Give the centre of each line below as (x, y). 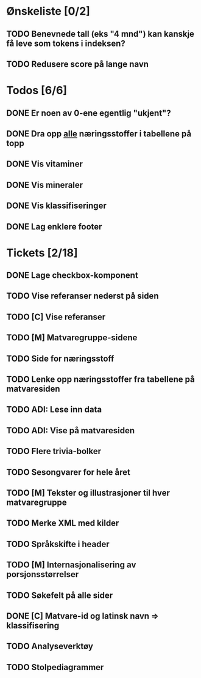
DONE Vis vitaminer (45, 164)
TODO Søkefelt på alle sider (60, 595)
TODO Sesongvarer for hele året (69, 472)
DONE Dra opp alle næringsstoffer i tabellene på (99, 134)
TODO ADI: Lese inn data (54, 410)
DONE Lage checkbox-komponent (72, 276)
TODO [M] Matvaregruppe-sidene (72, 338)
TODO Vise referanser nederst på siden (83, 296)
